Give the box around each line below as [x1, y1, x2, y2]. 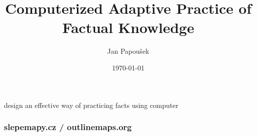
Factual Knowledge [62, 17, 194, 37]
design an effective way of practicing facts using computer [4, 100, 179, 110]
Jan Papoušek [107, 46, 149, 56]
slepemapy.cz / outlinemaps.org [4, 121, 132, 133]
